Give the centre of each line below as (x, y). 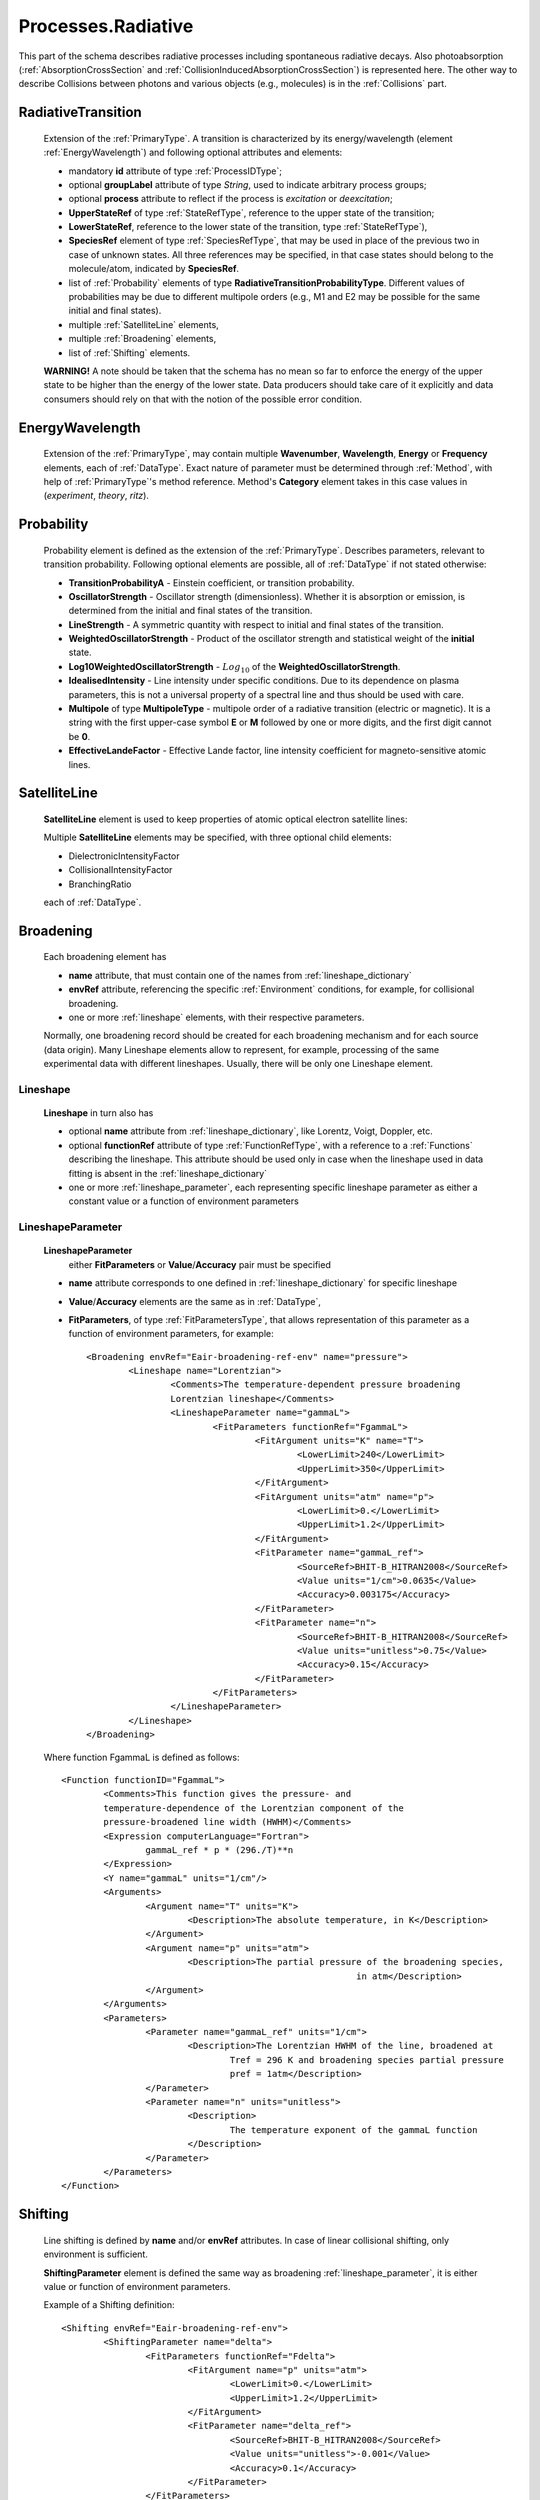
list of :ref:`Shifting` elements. (129, 352)
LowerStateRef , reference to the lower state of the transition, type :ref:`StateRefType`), (248, 227)
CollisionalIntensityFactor (120, 870)
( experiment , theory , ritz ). (96, 496)
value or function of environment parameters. (137, 2286)
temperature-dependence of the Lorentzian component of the (253, 1808)
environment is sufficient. (96, 2254)
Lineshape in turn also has (98, 1113)
